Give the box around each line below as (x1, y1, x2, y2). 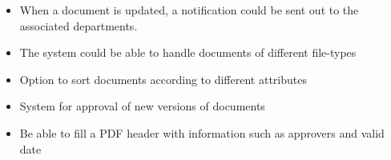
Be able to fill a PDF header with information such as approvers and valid (19, 124, 385, 141)
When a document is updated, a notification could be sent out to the (19, 2, 359, 18)
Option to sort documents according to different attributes (19, 70, 307, 87)
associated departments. (19, 17, 138, 34)
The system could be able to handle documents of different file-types (19, 44, 357, 61)
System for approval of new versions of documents (19, 98, 265, 114)
